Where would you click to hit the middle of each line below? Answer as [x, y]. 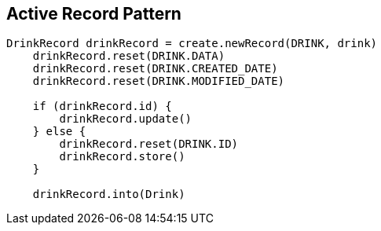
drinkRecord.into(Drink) [109, 194]
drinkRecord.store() [122, 157]
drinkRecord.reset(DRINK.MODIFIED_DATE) [159, 81]
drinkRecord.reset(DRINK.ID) [149, 144]
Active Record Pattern [94, 14]
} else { [59, 132]
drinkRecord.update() [126, 119]
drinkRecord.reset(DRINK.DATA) [129, 56]
